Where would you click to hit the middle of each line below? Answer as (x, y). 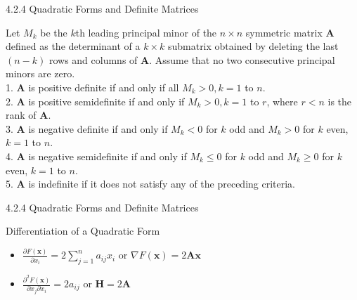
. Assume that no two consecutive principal (242, 59)
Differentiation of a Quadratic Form (83, 231)
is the (340, 101)
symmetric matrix (284, 32)
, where (282, 101)
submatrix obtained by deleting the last (253, 46)
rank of (21, 115)
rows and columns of (93, 59)
